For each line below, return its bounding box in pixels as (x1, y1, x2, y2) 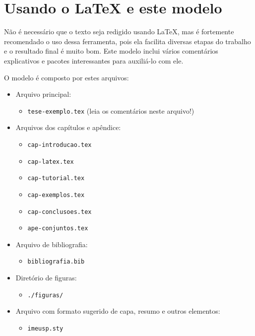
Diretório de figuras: (15, 272, 77, 283)
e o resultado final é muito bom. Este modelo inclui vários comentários (4, 46, 218, 56)
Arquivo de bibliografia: (15, 239, 88, 249)
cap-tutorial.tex (27, 175, 85, 182)
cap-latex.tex (27, 158, 74, 165)
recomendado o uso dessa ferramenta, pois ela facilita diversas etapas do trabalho (4, 36, 251, 46)
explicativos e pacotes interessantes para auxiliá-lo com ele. (4, 55, 184, 66)
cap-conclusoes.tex (27, 208, 92, 215)
